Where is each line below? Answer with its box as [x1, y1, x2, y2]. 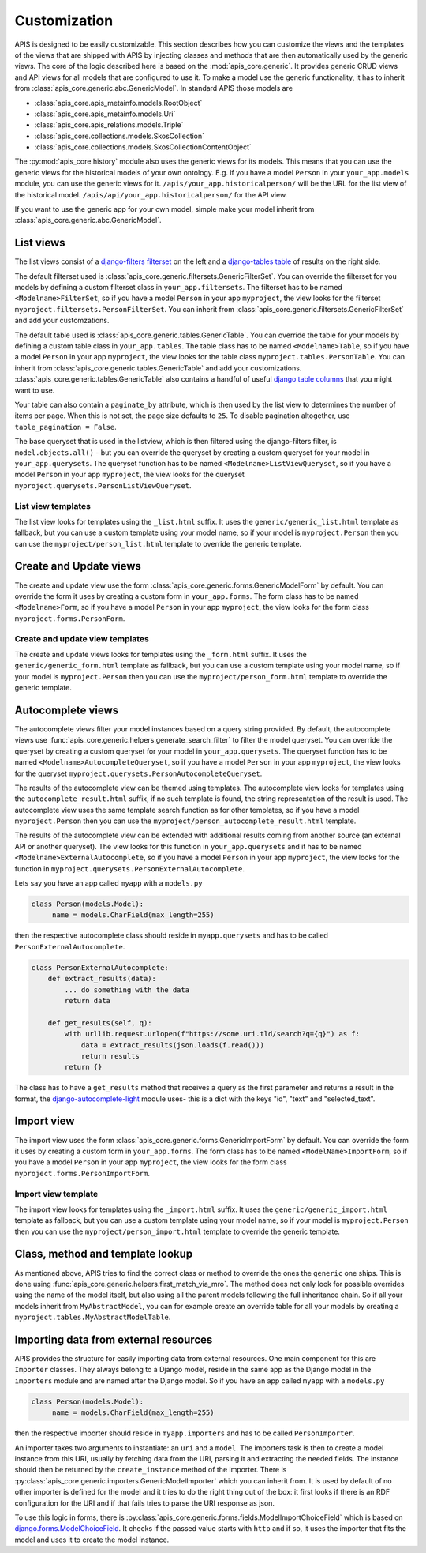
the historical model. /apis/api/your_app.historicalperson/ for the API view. [14, 190, 288, 199]
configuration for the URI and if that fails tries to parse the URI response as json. [14, 1498, 275, 1508]
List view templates [14, 500, 91, 511]
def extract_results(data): [47, 974, 157, 983]
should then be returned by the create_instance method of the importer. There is [14, 1465, 287, 1475]
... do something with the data [64, 985, 189, 995]
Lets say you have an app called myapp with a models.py [14, 878, 203, 888]
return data [64, 996, 110, 1005]
